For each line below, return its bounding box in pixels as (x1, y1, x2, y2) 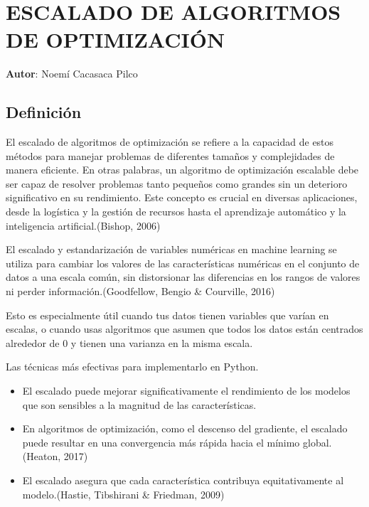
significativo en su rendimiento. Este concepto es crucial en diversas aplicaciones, (6, 190, 358, 205)
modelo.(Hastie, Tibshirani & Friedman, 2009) (22, 486, 225, 501)
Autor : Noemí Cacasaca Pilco (6, 66, 138, 81)
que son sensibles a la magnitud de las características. (22, 397, 257, 412)
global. (303, 434, 332, 449)
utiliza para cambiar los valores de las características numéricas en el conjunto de (6, 255, 360, 270)
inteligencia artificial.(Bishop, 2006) (6, 218, 161, 233)
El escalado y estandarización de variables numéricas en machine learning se (6, 242, 337, 257)
